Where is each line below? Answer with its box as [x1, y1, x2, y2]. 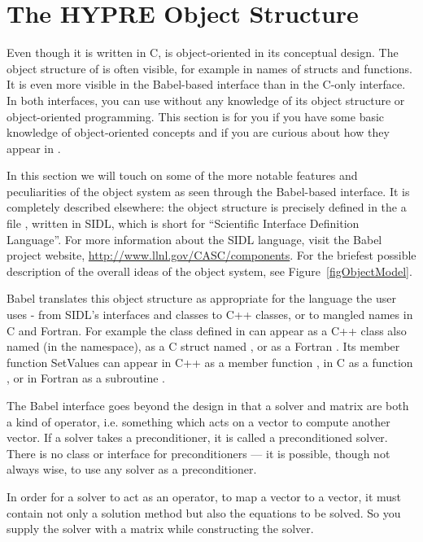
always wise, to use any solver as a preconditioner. [7, 461, 257, 478]
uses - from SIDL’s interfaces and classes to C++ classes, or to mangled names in [7, 306, 413, 323]
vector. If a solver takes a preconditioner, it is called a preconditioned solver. [7, 429, 388, 446]
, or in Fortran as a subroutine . [7, 369, 165, 387]
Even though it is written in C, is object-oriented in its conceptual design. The [7, 44, 399, 61]
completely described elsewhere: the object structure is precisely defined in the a [7, 199, 407, 216]
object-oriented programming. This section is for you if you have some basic [7, 107, 385, 125]
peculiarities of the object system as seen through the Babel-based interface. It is [7, 182, 410, 199]
